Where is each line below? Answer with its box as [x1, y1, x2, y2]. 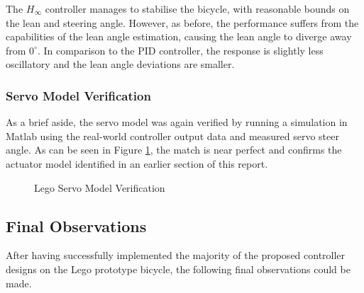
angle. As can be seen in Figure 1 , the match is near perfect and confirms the [6, 142, 342, 157]
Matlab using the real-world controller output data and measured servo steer [6, 128, 339, 143]
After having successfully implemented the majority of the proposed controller [6, 248, 346, 263]
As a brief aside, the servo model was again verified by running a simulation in [6, 115, 348, 130]
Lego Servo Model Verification [34, 180, 165, 195]
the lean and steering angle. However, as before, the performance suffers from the [6, 15, 359, 30]
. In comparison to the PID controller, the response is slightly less [37, 42, 324, 57]
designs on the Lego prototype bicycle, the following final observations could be [6, 261, 351, 276]
